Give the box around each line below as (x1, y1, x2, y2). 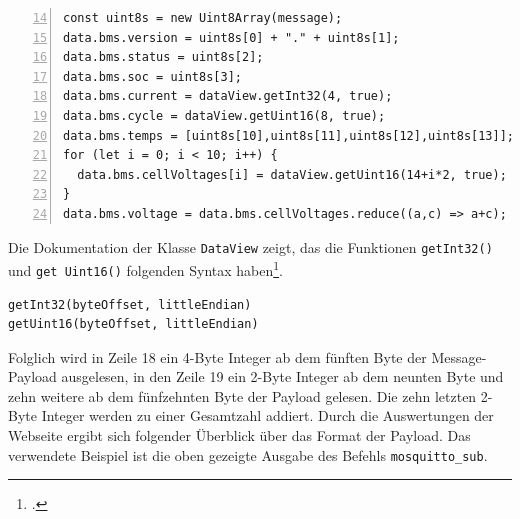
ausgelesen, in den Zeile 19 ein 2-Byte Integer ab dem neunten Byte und (61, 366, 504, 387)
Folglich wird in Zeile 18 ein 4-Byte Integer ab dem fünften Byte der (8, 346, 427, 367)
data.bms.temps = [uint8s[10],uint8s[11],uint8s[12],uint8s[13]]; (63, 128, 515, 143)
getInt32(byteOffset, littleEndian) (8, 297, 252, 312)
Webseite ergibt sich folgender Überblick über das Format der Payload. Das (8, 425, 471, 446)
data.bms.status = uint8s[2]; (63, 50, 264, 65)
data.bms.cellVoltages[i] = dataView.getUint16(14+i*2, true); (77, 167, 507, 182)
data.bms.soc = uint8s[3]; (63, 69, 242, 84)
